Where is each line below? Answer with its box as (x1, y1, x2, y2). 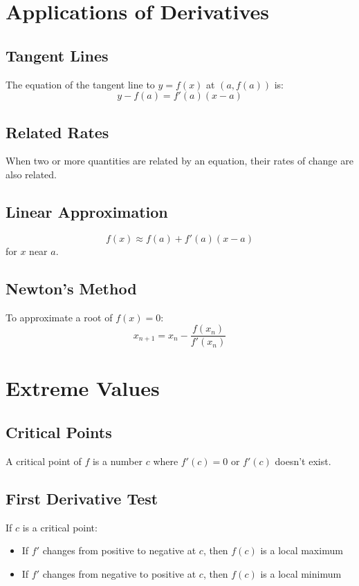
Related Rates (6, 121, 109, 142)
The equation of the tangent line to (6, 77, 155, 91)
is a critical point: (22, 520, 98, 534)
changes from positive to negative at (42, 543, 196, 558)
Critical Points (6, 421, 112, 442)
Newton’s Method (6, 277, 137, 299)
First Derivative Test (6, 487, 158, 509)
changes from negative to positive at (42, 566, 196, 580)
